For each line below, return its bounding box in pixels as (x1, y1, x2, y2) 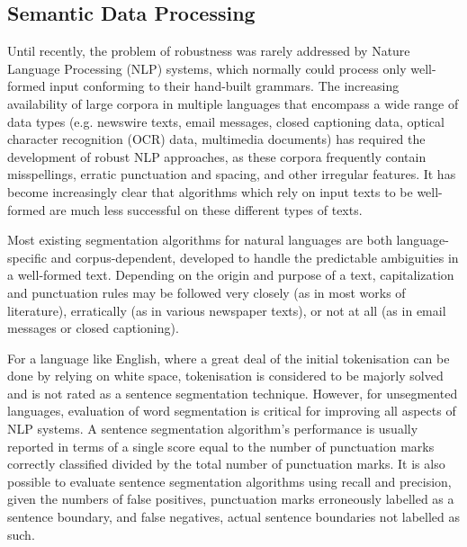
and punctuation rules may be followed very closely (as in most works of (7, 282, 406, 301)
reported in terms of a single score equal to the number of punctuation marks (7, 436, 435, 455)
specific (7, 247, 48, 266)
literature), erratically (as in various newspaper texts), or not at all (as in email (7, 300, 446, 319)
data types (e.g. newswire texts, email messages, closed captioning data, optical (7, 112, 445, 130)
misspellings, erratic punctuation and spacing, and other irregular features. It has (7, 165, 456, 184)
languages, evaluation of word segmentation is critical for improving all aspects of (7, 401, 456, 420)
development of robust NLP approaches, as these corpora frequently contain (7, 147, 427, 166)
